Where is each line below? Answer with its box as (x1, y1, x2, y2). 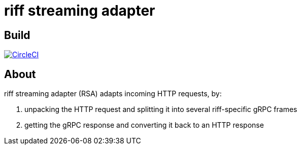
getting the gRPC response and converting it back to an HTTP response (24, 121, 264, 130)
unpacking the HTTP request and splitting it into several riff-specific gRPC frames (24, 105, 297, 114)
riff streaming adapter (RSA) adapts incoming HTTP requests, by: (4, 89, 222, 98)
